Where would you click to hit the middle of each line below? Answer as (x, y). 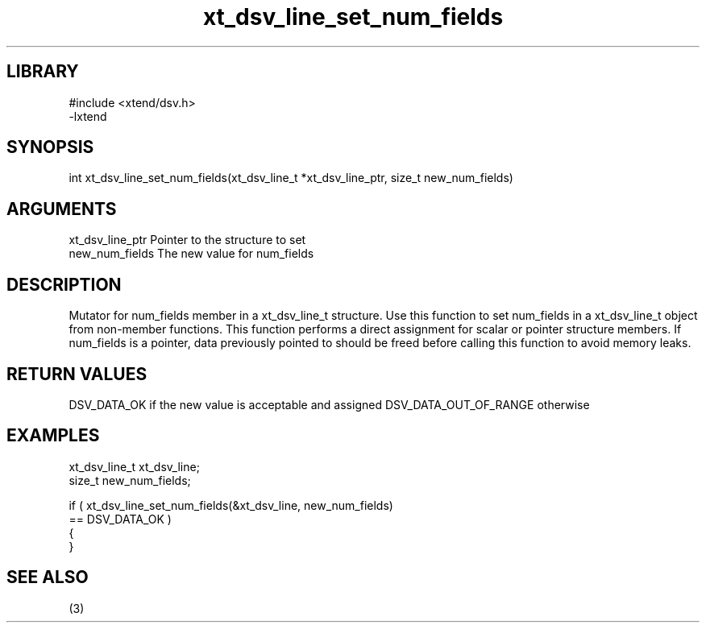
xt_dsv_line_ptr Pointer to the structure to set (187, 240)
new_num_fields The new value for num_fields (191, 254)
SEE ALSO (48, 577)
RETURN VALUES (77, 374)
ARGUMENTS (62, 209)
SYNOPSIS (50, 147)
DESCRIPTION (64, 284)
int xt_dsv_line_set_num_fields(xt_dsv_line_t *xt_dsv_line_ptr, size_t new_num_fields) (291, 178)
